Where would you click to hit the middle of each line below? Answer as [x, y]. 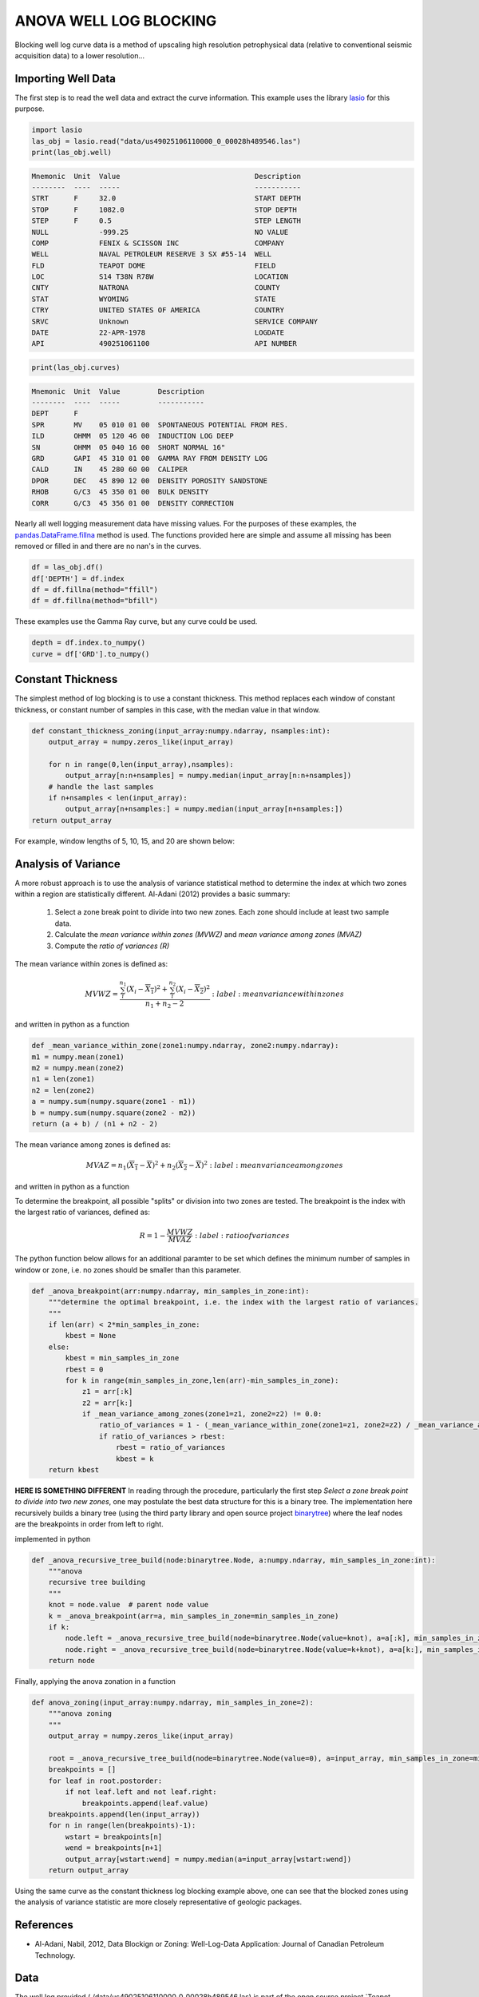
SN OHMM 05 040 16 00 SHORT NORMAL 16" [129, 447]
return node [72, 1661]
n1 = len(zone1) [63, 1079]
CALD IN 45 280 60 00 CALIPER [109, 470]
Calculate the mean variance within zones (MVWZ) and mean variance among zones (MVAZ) [208, 935]
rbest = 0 [84, 1369]
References [44, 1925]
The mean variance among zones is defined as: [93, 1144]
